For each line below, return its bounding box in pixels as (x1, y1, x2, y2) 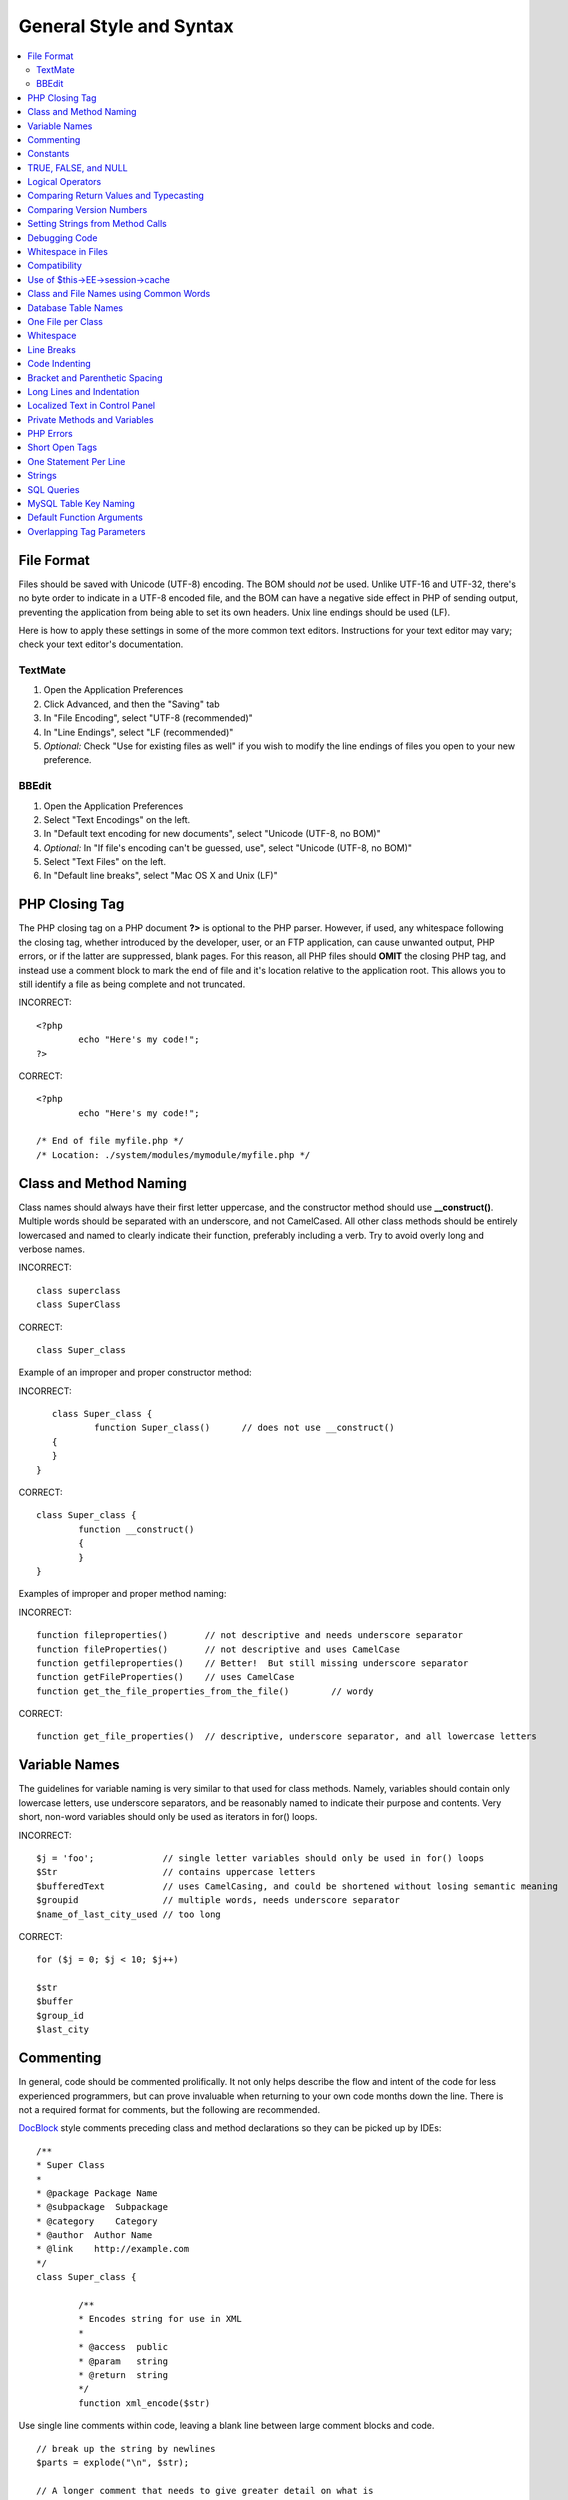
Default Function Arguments (27, 511, 144, 524)
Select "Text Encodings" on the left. (43, 813, 191, 825)
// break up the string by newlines (36, 2443, 216, 2454)
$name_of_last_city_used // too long (36, 1908, 222, 1920)
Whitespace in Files (27, 246, 109, 258)
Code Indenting (27, 358, 92, 370)
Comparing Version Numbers (27, 203, 148, 215)
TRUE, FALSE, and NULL (27, 161, 129, 174)
